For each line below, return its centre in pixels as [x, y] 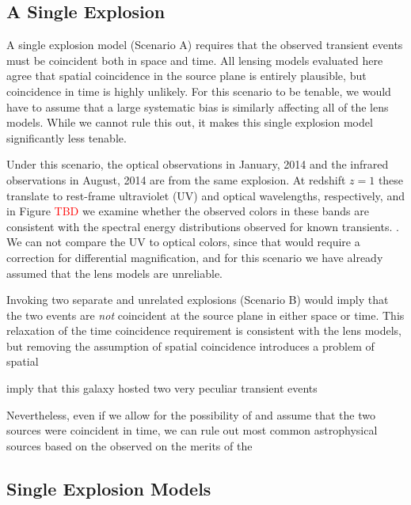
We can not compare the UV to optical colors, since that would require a [183, 242]
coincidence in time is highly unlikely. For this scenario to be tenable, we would [199, 91]
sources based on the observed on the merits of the [129, 445]
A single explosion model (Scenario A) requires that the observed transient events [205, 45]
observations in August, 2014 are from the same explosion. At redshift [176, 179]
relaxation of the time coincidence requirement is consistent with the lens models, [204, 330]
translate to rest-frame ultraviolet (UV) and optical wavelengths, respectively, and [205, 195]
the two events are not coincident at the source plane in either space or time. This [205, 315]
